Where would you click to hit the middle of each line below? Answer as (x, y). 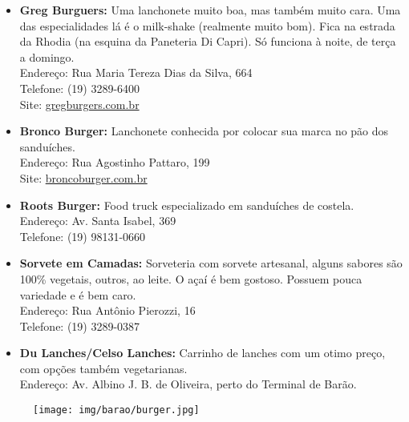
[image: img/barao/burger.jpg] (116, 410)
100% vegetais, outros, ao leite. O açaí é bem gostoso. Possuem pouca (191, 278)
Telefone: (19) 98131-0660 (83, 236)
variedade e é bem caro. (78, 294)
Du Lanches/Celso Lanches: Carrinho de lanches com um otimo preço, (202, 353)
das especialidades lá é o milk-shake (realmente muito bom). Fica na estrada (207, 25)
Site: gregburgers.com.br (79, 104)
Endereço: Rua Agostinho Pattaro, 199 (115, 162)
